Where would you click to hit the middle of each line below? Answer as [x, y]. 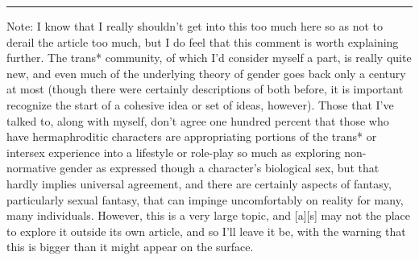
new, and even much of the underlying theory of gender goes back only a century [206, 73]
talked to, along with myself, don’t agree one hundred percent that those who [198, 120]
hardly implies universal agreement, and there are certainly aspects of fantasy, [199, 183]
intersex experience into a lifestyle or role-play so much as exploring [174, 152]
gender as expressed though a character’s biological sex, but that [220, 168]
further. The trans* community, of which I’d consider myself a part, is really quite [209, 58]
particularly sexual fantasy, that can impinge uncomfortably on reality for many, [205, 199]
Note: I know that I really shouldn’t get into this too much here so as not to [195, 26]
